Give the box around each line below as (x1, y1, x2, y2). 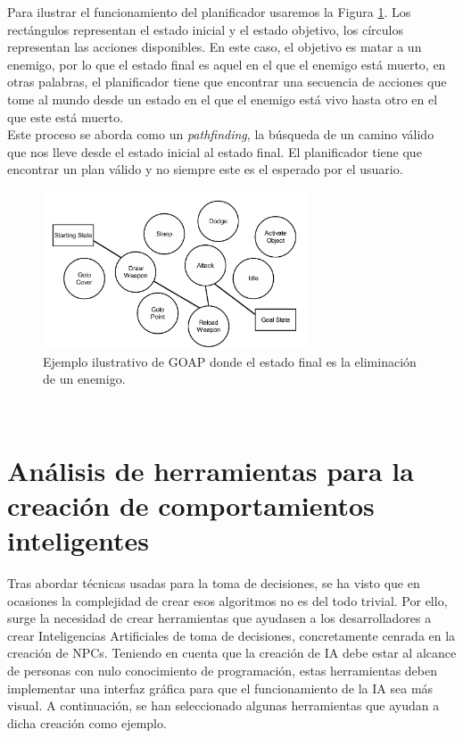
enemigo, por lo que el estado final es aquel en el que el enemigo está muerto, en (7, 54, 446, 73)
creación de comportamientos (7, 486, 375, 523)
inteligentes (7, 522, 149, 559)
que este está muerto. (7, 107, 124, 126)
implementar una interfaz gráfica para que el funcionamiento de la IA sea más (7, 678, 434, 697)
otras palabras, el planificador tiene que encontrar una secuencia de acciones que (7, 72, 447, 91)
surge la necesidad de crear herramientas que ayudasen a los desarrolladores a (7, 609, 432, 627)
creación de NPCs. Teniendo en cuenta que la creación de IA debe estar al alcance (7, 643, 457, 662)
